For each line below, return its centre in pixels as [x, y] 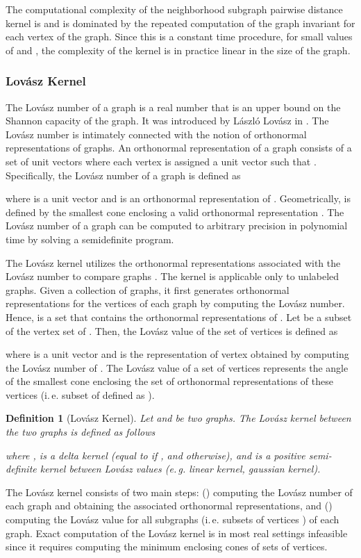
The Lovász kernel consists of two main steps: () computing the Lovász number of [179, 492]
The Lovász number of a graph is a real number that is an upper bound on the [173, 107]
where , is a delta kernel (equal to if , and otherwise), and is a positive [156, 455]
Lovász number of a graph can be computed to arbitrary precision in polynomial [177, 225]
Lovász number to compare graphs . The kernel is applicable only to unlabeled [173, 276]
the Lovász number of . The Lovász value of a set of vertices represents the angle [177, 367]
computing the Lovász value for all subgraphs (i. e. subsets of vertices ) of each [173, 519]
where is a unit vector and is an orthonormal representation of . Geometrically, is [178, 198]
